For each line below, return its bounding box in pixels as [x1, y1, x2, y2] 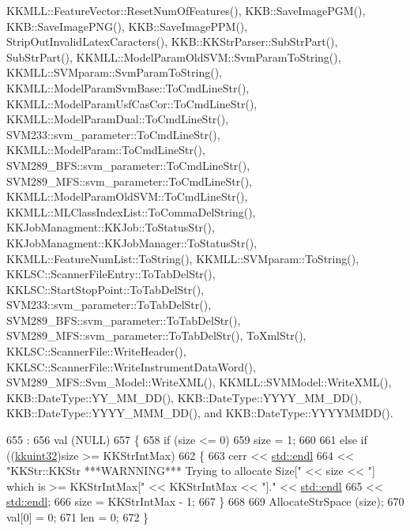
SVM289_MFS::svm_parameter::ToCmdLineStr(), [6, 172, 252, 189]
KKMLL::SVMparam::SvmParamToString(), [6, 64, 222, 81]
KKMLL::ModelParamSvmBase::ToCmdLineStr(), [6, 79, 250, 96]
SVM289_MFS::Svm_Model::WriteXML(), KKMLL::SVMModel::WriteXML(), [6, 374, 392, 390]
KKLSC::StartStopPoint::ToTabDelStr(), [6, 281, 205, 297]
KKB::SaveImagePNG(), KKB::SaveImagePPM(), [6, 17, 248, 34]
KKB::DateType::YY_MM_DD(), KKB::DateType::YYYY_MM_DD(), [6, 389, 362, 405]
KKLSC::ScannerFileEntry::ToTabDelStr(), [6, 265, 216, 282]
